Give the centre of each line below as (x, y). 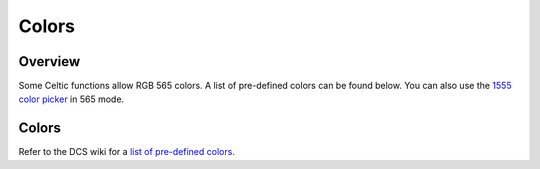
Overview (49, 61)
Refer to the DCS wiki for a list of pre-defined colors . (126, 152)
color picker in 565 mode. (71, 99)
